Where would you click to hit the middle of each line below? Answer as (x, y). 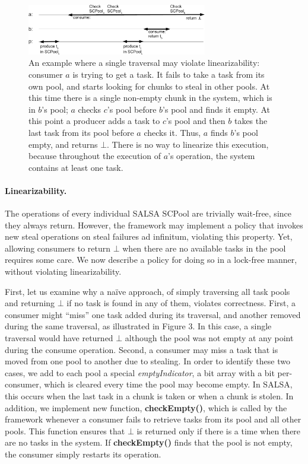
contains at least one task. (76, 167)
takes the (251, 121)
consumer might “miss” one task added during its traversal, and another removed (153, 314)
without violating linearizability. (63, 271)
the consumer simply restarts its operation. (83, 454)
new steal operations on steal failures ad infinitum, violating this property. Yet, (149, 236)
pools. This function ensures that (65, 430)
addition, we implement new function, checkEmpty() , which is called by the (146, 407)
